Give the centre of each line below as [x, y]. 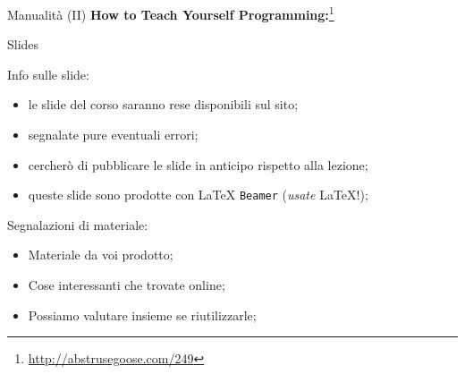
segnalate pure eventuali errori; [113, 135]
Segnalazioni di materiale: [78, 224]
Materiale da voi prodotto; [101, 255]
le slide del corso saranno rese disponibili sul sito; [163, 104]
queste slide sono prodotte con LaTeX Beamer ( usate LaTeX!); [198, 195]
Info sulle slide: [48, 74]
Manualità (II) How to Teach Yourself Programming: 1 [171, 13]
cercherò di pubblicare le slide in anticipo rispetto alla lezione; [198, 164]
